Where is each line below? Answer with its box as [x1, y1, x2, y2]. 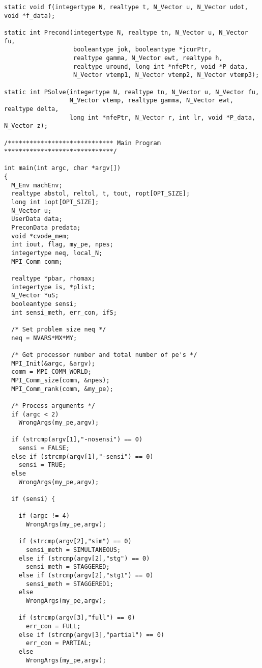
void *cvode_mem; [11, 232, 70, 240]
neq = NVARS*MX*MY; [11, 334, 77, 342]
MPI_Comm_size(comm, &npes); [11, 376, 110, 384]
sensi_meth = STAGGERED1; [25, 580, 113, 588]
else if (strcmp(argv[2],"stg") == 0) [18, 554, 150, 562]
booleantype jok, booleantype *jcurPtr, [73, 46, 212, 53]
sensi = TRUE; [18, 461, 66, 469]
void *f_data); [4, 12, 55, 19]
